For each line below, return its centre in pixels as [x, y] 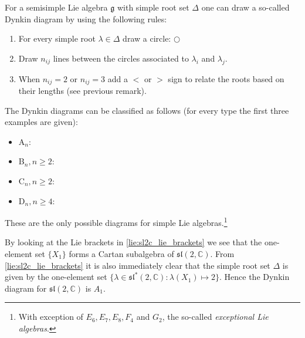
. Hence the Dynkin [255, 277]
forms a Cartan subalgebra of [121, 254]
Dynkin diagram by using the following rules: [86, 18]
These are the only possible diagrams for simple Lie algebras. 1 [116, 222]
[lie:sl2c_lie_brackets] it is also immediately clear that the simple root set [138, 265]
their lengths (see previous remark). [82, 91]
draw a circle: [147, 38]
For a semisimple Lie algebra [56, 7]
